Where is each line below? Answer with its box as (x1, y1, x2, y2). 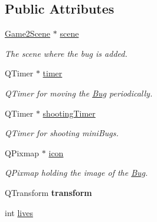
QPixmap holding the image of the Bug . (5, 166, 148, 179)
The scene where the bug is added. (5, 47, 127, 59)
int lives (5, 206, 33, 218)
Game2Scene (5, 27, 51, 40)
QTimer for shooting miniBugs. (5, 127, 119, 139)
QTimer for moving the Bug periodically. (5, 86, 153, 99)
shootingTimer (42, 107, 96, 119)
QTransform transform (5, 186, 92, 198)
